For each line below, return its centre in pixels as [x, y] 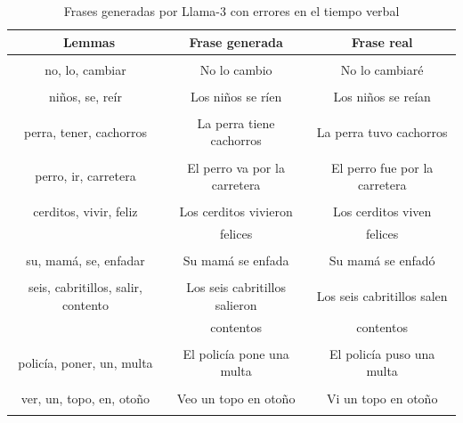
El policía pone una [236, 353]
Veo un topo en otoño [236, 398]
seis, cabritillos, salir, [85, 287]
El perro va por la [236, 167]
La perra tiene [236, 122]
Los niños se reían [382, 96]
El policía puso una [382, 353]
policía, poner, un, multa [85, 362]
